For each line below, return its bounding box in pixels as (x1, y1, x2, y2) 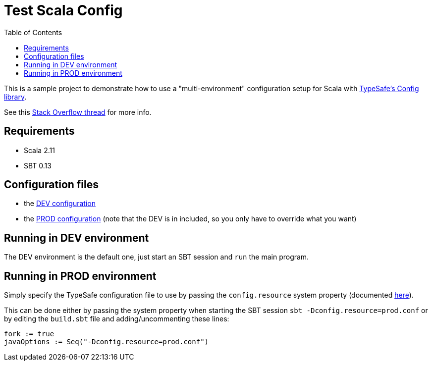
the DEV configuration (24, 199, 96, 208)
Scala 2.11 (24, 146, 55, 155)
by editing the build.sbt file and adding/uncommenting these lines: (4, 314, 229, 323)
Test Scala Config (4, 2, 123, 19)
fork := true (4, 330, 54, 338)
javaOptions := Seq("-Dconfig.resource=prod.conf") (4, 338, 209, 346)
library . (4, 92, 27, 101)
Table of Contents (4, 28, 62, 37)
